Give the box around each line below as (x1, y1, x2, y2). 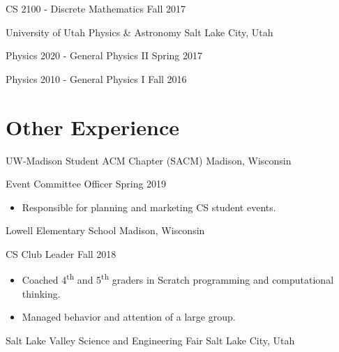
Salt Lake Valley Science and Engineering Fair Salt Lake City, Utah (6, 332, 295, 347)
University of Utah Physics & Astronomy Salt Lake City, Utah (6, 24, 273, 39)
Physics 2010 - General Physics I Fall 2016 (6, 71, 187, 86)
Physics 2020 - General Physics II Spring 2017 (6, 48, 203, 63)
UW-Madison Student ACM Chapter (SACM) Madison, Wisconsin (6, 153, 292, 167)
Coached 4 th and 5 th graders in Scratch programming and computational (22, 270, 334, 287)
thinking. (22, 286, 61, 300)
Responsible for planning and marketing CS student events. (22, 199, 276, 214)
